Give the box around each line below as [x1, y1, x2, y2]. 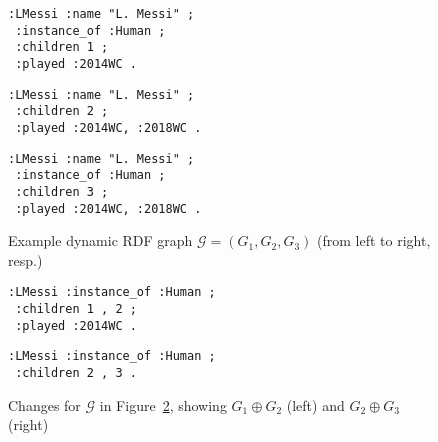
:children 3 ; [15, 184, 109, 199]
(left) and [286, 394, 345, 415]
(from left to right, [317, 230, 431, 251]
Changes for [8, 394, 81, 415]
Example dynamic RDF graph [8, 230, 193, 251]
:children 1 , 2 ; [15, 302, 137, 317]
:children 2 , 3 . [15, 366, 137, 381]
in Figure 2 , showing [99, 394, 227, 415]
